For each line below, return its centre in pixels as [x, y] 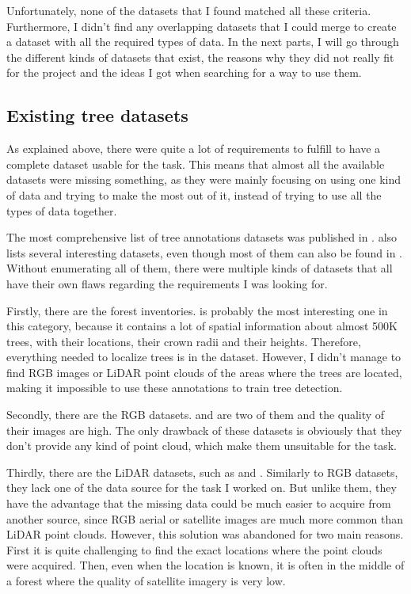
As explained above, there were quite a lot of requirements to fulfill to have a [194, 148]
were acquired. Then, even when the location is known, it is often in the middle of [205, 565]
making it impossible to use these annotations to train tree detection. [175, 388]
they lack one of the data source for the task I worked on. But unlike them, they [202, 487]
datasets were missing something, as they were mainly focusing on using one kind [204, 179]
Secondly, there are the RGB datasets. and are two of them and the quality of [196, 415]
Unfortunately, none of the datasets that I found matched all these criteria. [189, 10]
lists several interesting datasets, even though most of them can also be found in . [205, 252]
